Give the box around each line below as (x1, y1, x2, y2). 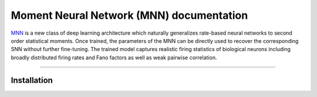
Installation (11, 75, 53, 85)
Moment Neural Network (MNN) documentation (11, 9, 248, 22)
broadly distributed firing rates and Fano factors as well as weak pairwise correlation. (11, 53, 217, 61)
